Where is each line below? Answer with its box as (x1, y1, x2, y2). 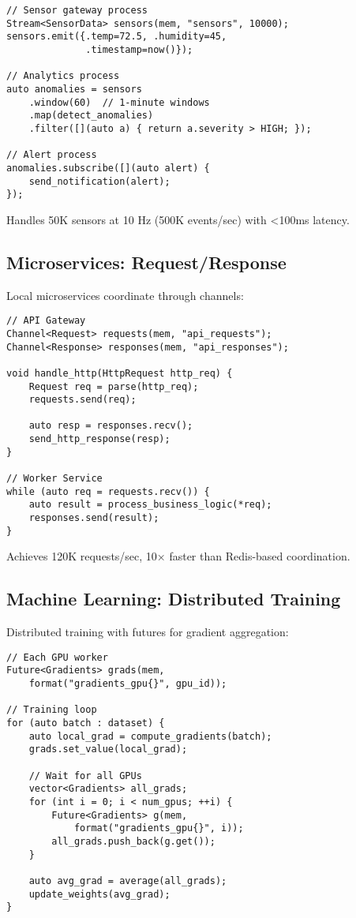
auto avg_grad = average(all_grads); (28, 875, 227, 886)
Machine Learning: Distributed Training (6, 586, 341, 611)
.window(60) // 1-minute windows (28, 96, 210, 108)
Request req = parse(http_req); (28, 380, 199, 392)
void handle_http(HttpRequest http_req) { (6, 367, 233, 379)
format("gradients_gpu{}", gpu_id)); (28, 678, 227, 690)
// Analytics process (6, 70, 120, 82)
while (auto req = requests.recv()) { (6, 485, 210, 497)
